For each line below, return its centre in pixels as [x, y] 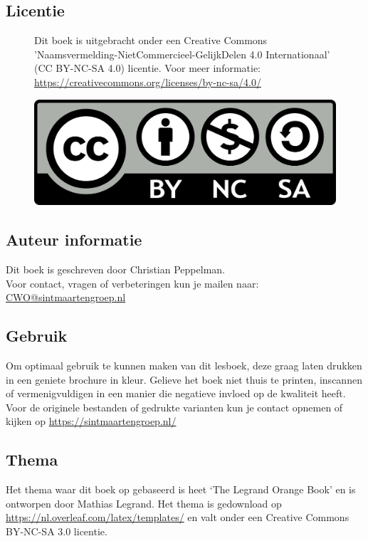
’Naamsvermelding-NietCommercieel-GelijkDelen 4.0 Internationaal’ [182, 54]
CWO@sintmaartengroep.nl [66, 297]
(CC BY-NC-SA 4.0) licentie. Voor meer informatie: [148, 68]
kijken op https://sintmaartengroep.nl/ [91, 421]
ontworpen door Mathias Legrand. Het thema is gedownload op [144, 503]
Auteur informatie [74, 240]
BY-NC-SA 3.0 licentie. [57, 531]
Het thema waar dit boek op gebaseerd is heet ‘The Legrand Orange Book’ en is [181, 489]
